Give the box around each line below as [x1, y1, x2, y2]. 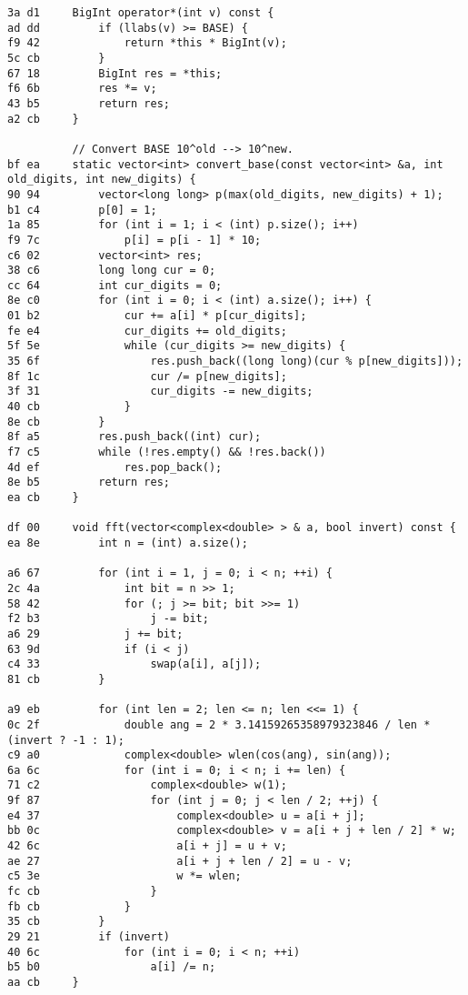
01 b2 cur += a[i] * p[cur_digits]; [7, 309, 307, 323]
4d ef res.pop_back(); [7, 460, 223, 474]
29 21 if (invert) [7, 930, 170, 944]
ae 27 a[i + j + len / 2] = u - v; [7, 854, 353, 868]
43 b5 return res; [7, 96, 170, 110]
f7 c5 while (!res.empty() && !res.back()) [7, 446, 326, 459]
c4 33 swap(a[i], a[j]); [7, 658, 262, 671]
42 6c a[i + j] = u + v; [7, 839, 287, 853]
